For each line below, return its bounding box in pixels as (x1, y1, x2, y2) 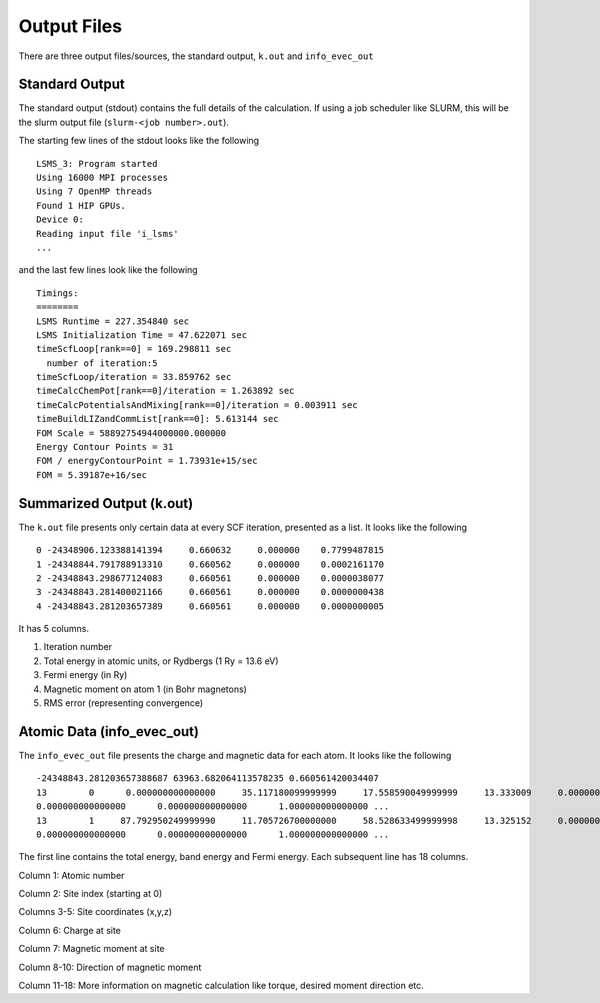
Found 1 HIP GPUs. (36, 200, 127, 211)
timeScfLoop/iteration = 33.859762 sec (36, 371, 232, 383)
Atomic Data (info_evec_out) (18, 723, 200, 740)
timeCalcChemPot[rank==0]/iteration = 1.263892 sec (36, 385, 295, 397)
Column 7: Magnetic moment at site (18, 943, 165, 955)
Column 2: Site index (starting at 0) (18, 888, 163, 900)
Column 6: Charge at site (18, 924, 122, 936)
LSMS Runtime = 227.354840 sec (36, 315, 190, 327)
